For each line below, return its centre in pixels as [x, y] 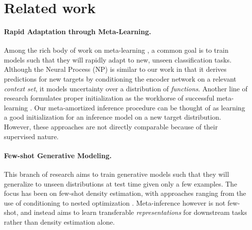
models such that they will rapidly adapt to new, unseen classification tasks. [118, 59]
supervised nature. [31, 136]
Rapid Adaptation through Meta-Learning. [78, 31]
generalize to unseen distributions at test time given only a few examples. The [121, 183]
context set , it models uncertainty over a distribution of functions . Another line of [126, 88]
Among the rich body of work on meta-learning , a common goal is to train [116, 50]
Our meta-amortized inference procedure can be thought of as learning [140, 107]
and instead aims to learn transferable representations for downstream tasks [134, 212]
